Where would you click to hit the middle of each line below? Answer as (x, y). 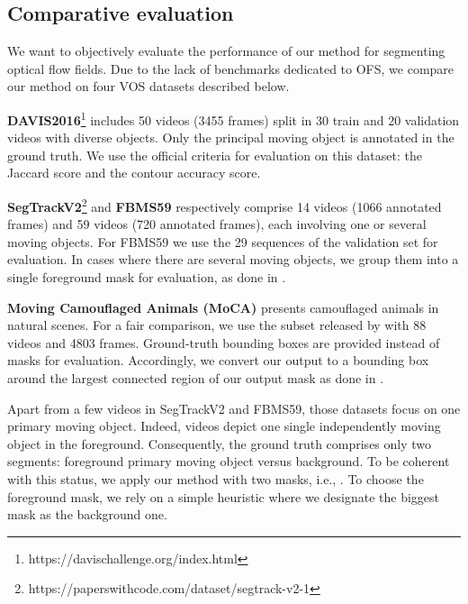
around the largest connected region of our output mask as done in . (196, 378)
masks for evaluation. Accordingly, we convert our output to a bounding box (218, 360)
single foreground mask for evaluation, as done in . (147, 277)
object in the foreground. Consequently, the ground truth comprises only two (220, 443)
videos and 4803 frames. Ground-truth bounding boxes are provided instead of (224, 342)
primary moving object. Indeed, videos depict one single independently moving (224, 426)
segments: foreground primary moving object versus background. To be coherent (229, 461)
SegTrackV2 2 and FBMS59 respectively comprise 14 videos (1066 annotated (225, 205)
